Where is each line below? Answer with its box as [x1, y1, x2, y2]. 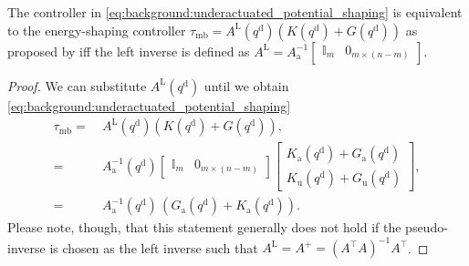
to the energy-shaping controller [7, 20, 186, 39]
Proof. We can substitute [7, 76, 147, 95]
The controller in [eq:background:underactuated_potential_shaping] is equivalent [7, 3, 463, 21]
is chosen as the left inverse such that [49, 238, 258, 257]
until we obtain [203, 76, 289, 95]
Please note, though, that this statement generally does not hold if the [7, 218, 401, 237]
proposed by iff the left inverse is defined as [7, 41, 250, 60]
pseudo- [405, 218, 448, 237]
